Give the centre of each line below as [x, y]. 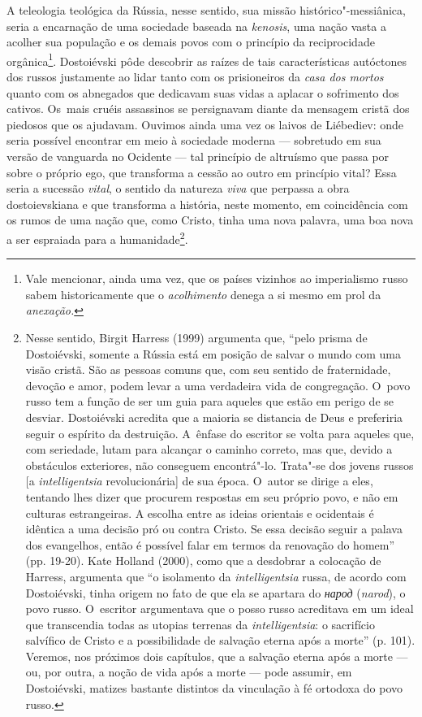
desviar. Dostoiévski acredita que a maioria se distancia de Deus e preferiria [214, 417]
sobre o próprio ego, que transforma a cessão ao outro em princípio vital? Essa [202, 172]
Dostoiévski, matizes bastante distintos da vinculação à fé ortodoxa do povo [214, 688]
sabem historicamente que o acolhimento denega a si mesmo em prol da [203, 294]
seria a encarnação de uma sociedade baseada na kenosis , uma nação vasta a [196, 26]
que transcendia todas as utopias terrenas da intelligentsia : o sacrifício [200, 624]
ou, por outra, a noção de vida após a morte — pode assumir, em [189, 672]
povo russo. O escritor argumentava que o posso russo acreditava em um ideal [220, 608]
